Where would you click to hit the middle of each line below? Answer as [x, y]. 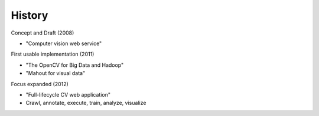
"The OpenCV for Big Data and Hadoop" [75, 65]
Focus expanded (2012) [40, 84]
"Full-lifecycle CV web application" [68, 94]
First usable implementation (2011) [53, 54]
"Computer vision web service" [64, 43]
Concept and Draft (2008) [43, 33]
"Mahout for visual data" [56, 73]
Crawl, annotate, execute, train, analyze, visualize [86, 103]
